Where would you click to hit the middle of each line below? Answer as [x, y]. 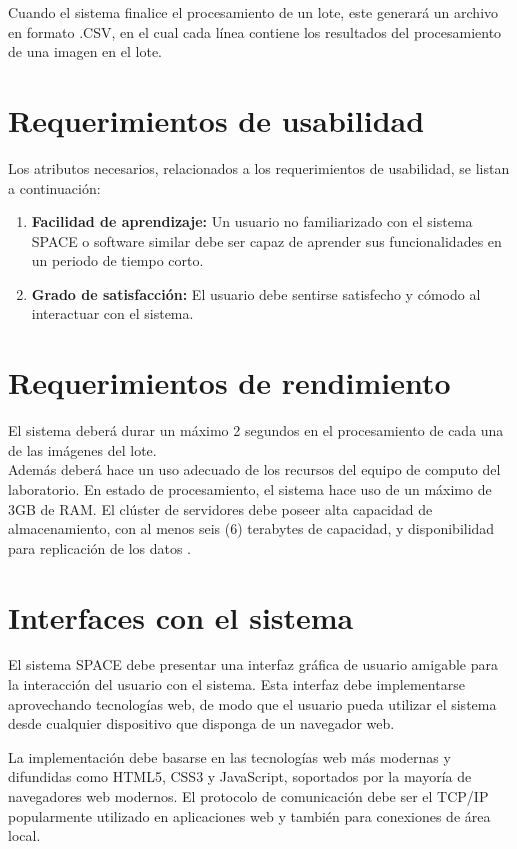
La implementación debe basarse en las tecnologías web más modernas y [229, 756]
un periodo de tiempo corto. [117, 260]
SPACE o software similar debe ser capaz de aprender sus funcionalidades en [266, 240]
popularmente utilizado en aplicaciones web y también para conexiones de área [249, 815]
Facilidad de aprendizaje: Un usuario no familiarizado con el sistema [252, 221]
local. [24, 835]
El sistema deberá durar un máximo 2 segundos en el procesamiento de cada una [256, 430]
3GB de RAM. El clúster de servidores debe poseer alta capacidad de [220, 508]
